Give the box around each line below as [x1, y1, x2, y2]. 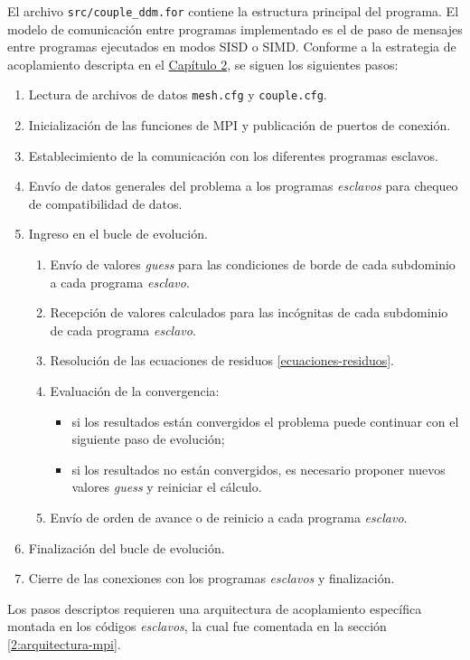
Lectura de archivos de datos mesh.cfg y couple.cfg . [28, 85, 327, 104]
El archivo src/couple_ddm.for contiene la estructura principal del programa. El [7, 2, 459, 20]
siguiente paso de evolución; [71, 429, 225, 448]
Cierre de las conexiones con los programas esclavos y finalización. [28, 569, 395, 588]
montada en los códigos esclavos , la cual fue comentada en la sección [7, 617, 387, 636]
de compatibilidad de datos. [28, 193, 183, 212]
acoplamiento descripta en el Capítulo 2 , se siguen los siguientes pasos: [7, 54, 399, 73]
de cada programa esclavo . [50, 320, 196, 339]
